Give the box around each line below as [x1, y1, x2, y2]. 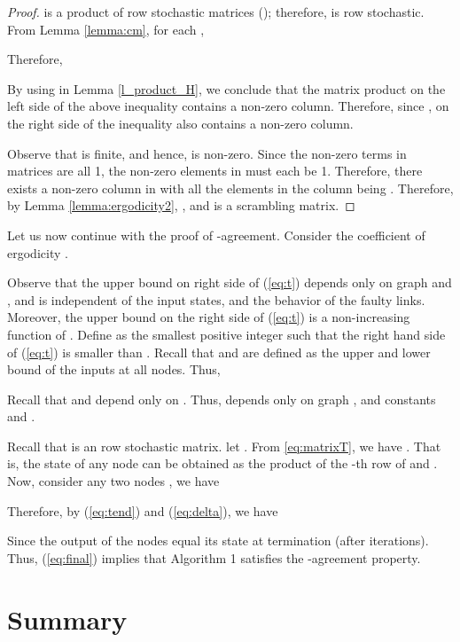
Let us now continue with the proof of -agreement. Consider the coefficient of [7, 225, 425, 244]
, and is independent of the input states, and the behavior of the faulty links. [7, 290, 425, 309]
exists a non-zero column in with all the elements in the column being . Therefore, [7, 178, 454, 197]
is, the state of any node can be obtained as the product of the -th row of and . [7, 454, 438, 473]
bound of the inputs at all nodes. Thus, [7, 360, 221, 379]
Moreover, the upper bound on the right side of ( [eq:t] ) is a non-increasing [7, 308, 410, 326]
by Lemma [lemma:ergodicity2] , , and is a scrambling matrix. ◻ [7, 196, 355, 215]
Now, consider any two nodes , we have [7, 472, 220, 490]
